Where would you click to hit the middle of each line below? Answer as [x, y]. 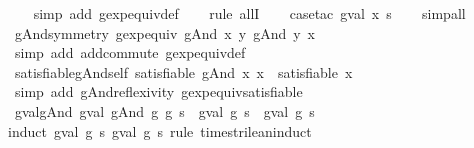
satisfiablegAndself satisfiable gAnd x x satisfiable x [183, 71]
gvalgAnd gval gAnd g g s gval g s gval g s [164, 110]
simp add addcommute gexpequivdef [130, 52]
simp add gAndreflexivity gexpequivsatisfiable [158, 91]
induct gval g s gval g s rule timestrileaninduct [160, 130]
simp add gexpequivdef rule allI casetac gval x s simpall [249, 13]
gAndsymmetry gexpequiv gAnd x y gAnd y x [165, 32]
